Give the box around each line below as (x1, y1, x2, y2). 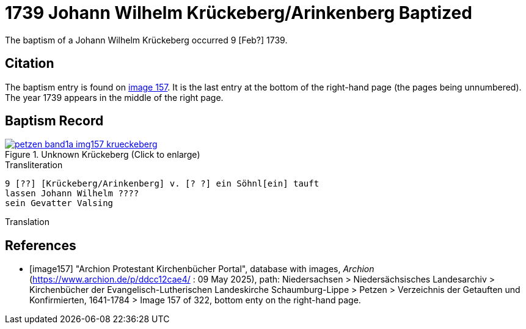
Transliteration (5, 160, 63, 171)
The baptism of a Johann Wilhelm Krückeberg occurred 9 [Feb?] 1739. (5, 34, 288, 45)
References (5, 237, 76, 253)
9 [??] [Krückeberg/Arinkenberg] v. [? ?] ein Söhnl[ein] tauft (5, 179, 320, 189)
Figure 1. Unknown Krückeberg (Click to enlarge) (5, 149, 200, 160)
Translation (5, 216, 49, 227)
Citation (5, 56, 54, 72)
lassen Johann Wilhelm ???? (5, 188, 139, 199)
